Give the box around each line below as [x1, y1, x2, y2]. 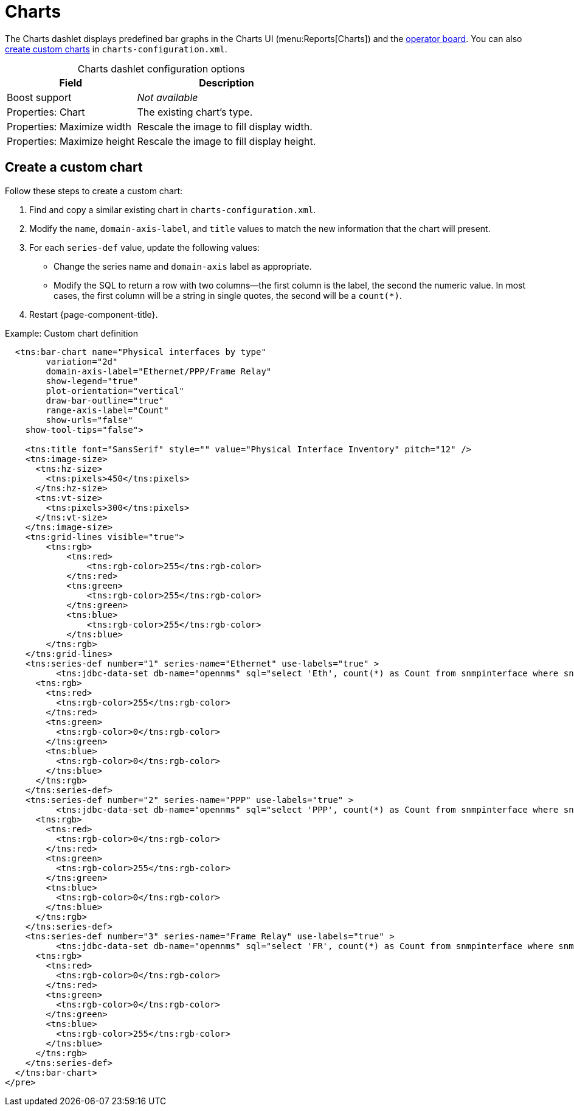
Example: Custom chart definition [5, 328, 138, 338]
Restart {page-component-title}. [29, 309, 158, 320]
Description [199, 76, 254, 89]
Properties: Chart [7, 105, 85, 118]
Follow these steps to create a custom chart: [5, 185, 183, 196]
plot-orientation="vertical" [46, 385, 185, 396]
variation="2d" [46, 356, 118, 366]
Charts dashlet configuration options [77, 62, 245, 75]
